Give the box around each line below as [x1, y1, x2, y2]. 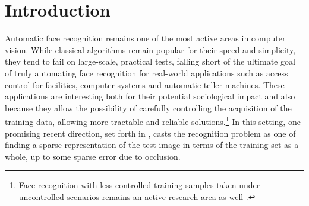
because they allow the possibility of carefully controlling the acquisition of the [5, 101, 292, 114]
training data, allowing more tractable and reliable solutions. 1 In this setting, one [5, 114, 301, 127]
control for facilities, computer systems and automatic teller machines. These [5, 78, 285, 91]
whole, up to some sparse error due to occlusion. [5, 150, 181, 162]
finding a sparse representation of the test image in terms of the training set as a [5, 139, 299, 151]
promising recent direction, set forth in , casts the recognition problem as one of [5, 127, 296, 139]
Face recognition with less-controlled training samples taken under [18, 179, 260, 191]
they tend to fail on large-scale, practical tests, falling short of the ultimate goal [5, 55, 295, 67]
